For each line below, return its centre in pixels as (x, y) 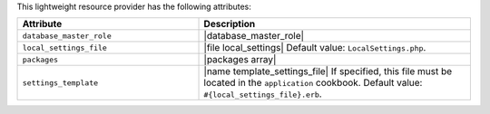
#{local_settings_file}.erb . (263, 94)
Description (230, 24)
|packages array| (240, 60)
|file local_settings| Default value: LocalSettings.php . (315, 48)
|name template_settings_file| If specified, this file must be (328, 71)
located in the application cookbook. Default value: (313, 83)
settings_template (60, 83)
